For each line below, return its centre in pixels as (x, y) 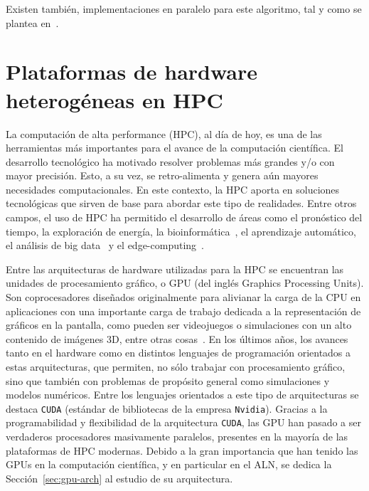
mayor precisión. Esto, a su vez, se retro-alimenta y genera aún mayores (162, 175)
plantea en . (32, 22)
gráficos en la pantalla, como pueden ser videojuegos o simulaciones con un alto (179, 325)
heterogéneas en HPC (114, 99)
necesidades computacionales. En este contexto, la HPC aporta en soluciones (173, 189)
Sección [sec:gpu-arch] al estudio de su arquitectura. (119, 478)
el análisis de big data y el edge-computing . (105, 245)
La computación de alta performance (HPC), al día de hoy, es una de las (164, 133)
